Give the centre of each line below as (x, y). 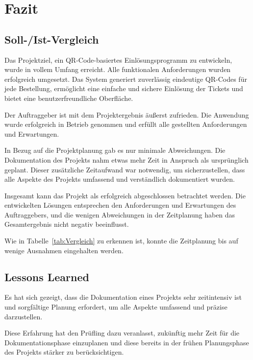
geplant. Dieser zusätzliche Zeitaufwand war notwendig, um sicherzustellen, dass (125, 169)
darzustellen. (24, 316)
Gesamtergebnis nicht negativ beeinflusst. (67, 224)
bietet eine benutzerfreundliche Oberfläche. (69, 98)
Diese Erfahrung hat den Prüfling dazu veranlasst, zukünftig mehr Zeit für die (122, 333)
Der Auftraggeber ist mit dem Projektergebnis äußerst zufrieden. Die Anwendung (127, 114)
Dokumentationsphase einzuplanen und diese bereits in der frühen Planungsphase (127, 342)
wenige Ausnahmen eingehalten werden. (64, 250)
